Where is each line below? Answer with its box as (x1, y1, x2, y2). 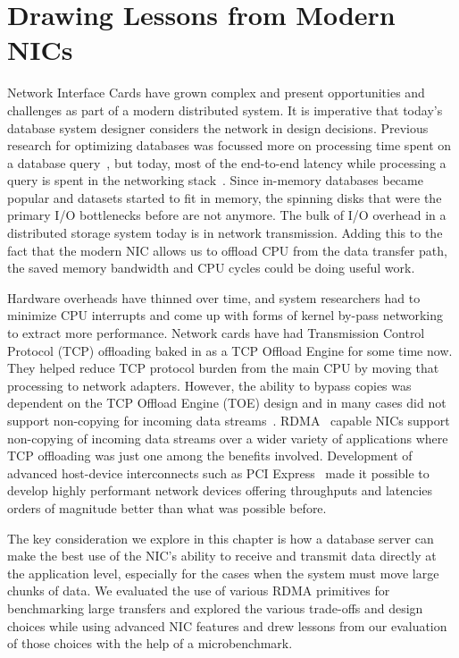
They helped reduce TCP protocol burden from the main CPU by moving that (7, 359, 439, 377)
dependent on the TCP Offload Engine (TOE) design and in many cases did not (7, 393, 446, 412)
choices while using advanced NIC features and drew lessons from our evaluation (7, 616, 447, 635)
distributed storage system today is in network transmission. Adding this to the (7, 224, 443, 242)
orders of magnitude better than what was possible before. (7, 498, 327, 517)
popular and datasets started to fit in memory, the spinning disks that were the (7, 188, 442, 207)
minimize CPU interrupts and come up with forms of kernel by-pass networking (7, 306, 443, 325)
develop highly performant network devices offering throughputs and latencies (7, 481, 433, 500)
